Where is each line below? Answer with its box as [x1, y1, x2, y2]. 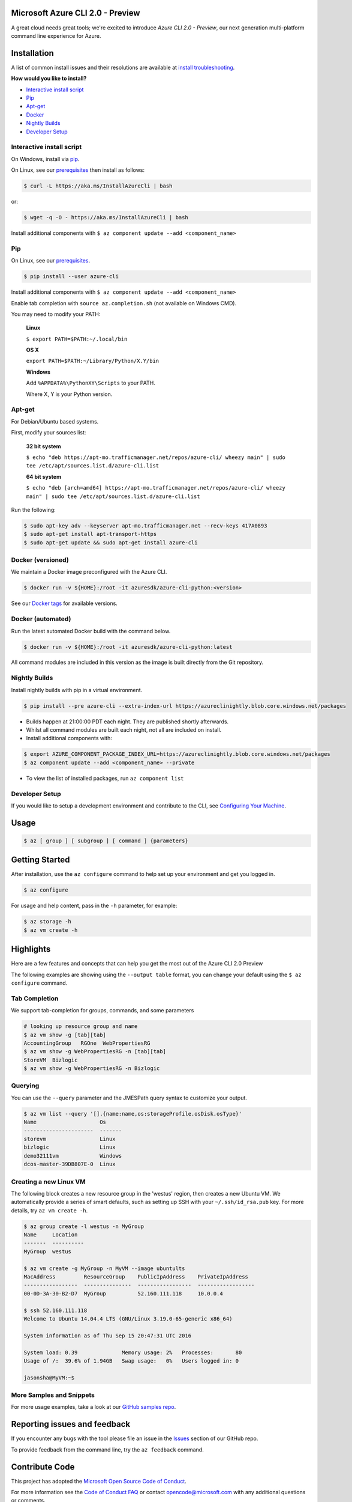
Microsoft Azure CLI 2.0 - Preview [11, 8, 140, 18]
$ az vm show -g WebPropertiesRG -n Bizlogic [23, 1065, 160, 1072]
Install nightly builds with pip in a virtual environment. [11, 686, 143, 693]
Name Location [23, 1232, 78, 1238]
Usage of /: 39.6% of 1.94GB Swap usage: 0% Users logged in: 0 [23, 1357, 239, 1364]
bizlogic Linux [23, 1144, 116, 1151]
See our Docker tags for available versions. [11, 600, 118, 607]
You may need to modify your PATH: [11, 310, 101, 318]
